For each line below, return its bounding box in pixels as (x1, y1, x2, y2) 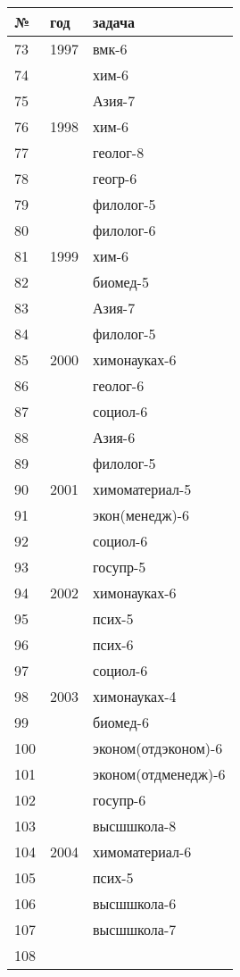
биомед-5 (93, 271, 149, 292)
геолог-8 (93, 142, 145, 163)
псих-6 (93, 634, 134, 655)
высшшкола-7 (93, 919, 177, 939)
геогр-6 (93, 168, 137, 188)
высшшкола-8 (93, 815, 177, 836)
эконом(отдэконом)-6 (93, 738, 223, 758)
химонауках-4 (93, 686, 177, 706)
